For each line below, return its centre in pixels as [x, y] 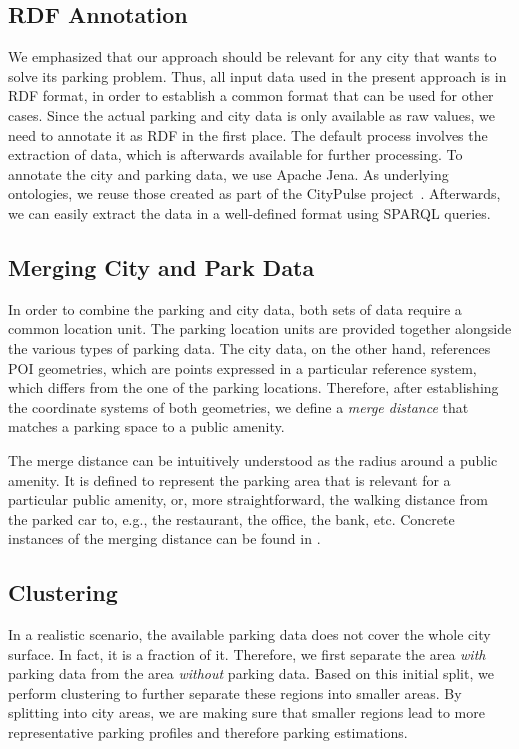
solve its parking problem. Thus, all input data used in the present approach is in [257, 75]
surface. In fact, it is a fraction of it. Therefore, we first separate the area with [247, 653]
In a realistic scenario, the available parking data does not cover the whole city [249, 634]
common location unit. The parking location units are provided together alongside [260, 328]
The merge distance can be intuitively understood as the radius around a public [253, 459]
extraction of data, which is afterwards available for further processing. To [235, 154]
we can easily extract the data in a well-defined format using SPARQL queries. [249, 212]
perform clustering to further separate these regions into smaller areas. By [235, 692]
